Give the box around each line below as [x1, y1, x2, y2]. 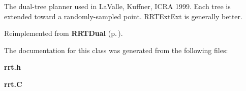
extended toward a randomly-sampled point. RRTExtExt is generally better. [4, 11, 242, 21]
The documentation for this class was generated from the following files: [4, 44, 228, 55]
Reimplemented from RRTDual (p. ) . [4, 28, 123, 38]
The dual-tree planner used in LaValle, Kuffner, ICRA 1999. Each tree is [4, 1, 231, 11]
